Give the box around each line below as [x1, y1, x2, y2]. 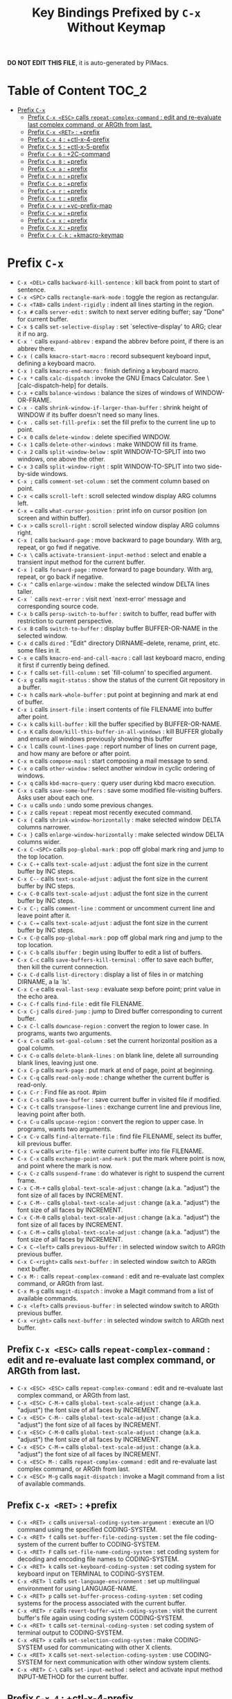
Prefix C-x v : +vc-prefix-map [27, 202, 112, 210]
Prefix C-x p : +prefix [27, 179, 88, 188]
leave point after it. [17, 911, 71, 919]
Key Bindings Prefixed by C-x [32, 5, 201, 21]
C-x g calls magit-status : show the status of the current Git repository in [17, 676, 226, 684]
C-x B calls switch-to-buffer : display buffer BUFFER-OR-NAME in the [17, 624, 218, 633]
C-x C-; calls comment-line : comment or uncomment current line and [17, 904, 215, 913]
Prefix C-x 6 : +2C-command [27, 150, 111, 159]
